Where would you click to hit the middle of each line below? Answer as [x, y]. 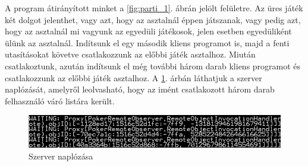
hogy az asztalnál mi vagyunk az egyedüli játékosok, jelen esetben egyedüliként [148, 31]
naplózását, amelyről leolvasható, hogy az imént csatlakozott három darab [140, 89]
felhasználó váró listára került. [60, 100]
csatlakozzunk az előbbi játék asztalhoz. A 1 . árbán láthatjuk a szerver [133, 77]
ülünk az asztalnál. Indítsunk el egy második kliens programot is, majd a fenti [147, 42]
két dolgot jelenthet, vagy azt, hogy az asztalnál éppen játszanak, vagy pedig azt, [153, 19]
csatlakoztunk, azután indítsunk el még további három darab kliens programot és [153, 66]
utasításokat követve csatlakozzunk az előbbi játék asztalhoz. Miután [130, 54]
